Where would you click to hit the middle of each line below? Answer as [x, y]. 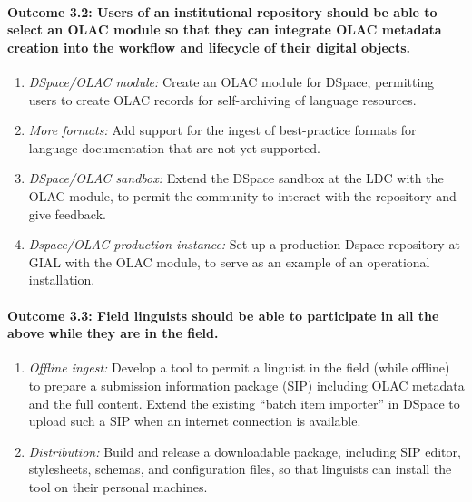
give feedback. [67, 213]
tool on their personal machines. [118, 486]
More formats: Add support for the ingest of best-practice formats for [222, 130]
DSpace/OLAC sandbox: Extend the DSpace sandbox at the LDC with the [236, 178]
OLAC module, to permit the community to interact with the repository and [242, 195]
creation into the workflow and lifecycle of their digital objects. [209, 47]
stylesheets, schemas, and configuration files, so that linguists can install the [240, 469]
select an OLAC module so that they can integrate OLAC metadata [225, 29]
